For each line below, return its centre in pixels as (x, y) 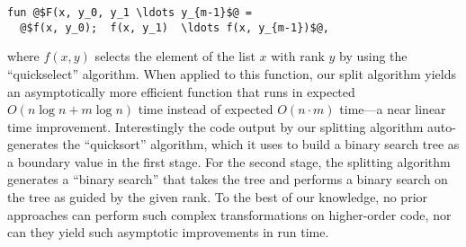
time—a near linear (393, 109)
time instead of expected (206, 109)
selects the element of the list (175, 56)
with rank (298, 56)
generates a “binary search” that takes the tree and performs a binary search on (228, 179)
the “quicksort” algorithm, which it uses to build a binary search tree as (261, 144)
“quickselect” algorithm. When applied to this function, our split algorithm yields (232, 73)
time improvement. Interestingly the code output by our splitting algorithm (215, 126)
